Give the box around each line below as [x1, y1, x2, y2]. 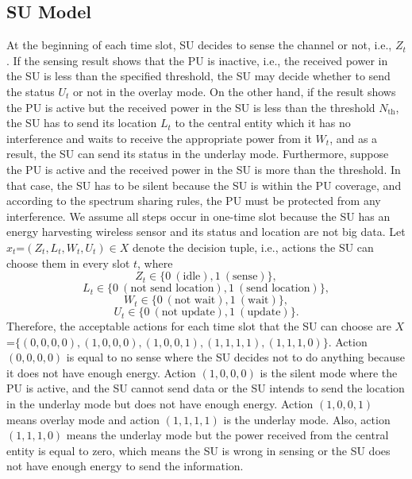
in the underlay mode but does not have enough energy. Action [6, 396, 314, 412]
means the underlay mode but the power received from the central [66, 427, 389, 443]
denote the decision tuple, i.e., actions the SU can [132, 238, 374, 255]
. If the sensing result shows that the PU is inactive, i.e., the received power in [6, 52, 388, 68]
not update [161, 307, 215, 319]
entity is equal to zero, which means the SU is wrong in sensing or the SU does [6, 442, 391, 458]
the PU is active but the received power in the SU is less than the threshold [6, 99, 375, 115]
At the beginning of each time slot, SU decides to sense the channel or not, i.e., [6, 37, 392, 53]
